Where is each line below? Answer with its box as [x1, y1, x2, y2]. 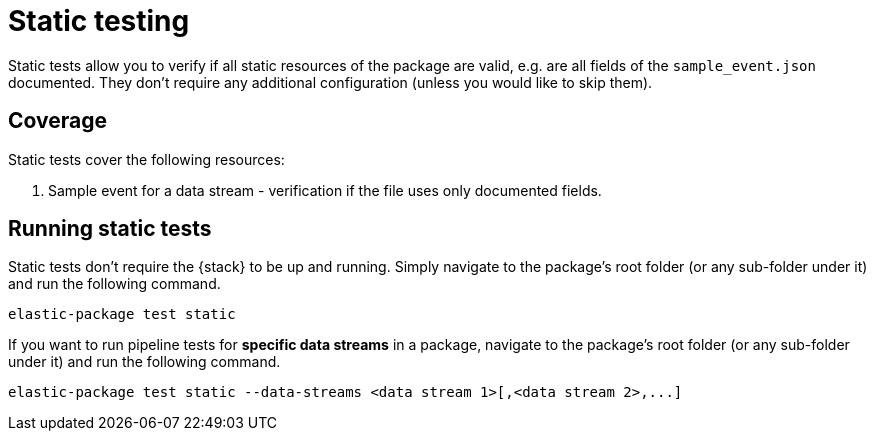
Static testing [8, 4, 190, 38]
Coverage [8, 108, 107, 134]
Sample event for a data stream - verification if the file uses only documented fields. [48, 181, 602, 199]
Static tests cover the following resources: [8, 150, 285, 168]
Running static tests [8, 216, 212, 242]
